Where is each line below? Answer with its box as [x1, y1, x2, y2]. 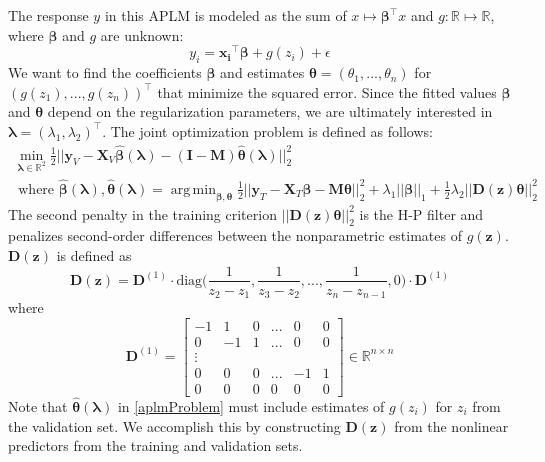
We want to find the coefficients [8, 62, 202, 83]
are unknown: [100, 24, 184, 45]
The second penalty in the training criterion [8, 203, 277, 224]
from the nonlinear [394, 415, 509, 436]
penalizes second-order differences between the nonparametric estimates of [8, 225, 462, 246]
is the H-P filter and [359, 203, 484, 224]
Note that [8, 395, 68, 416]
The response [8, 5, 89, 25]
